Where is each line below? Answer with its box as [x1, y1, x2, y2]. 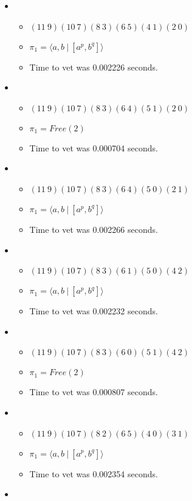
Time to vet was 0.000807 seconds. [29, 385, 158, 398]
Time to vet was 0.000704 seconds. [29, 141, 158, 154]
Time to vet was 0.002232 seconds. [29, 305, 158, 317]
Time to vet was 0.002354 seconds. [29, 467, 158, 480]
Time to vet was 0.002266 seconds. [29, 223, 158, 235]
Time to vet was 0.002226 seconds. [29, 60, 158, 73]
